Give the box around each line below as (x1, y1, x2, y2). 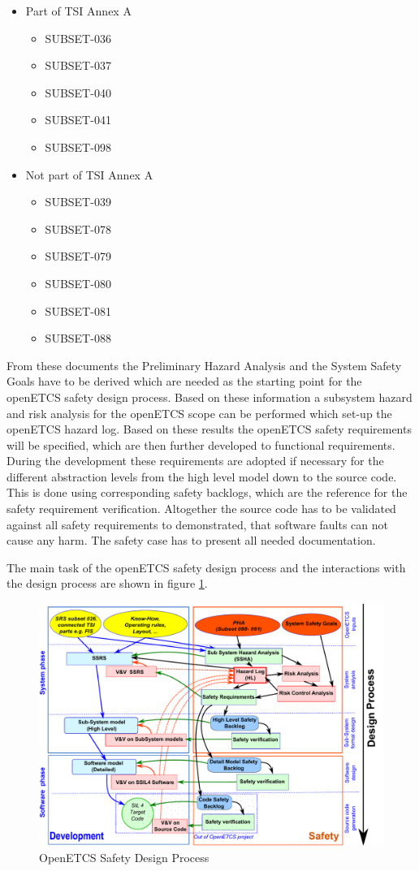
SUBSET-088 (45, 330, 111, 347)
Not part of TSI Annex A (25, 166, 153, 183)
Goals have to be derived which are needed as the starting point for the (6, 373, 362, 390)
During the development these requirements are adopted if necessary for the (6, 452, 384, 469)
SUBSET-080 (45, 274, 111, 291)
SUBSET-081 (45, 302, 111, 319)
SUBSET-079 (45, 248, 111, 265)
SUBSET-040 (45, 84, 111, 101)
